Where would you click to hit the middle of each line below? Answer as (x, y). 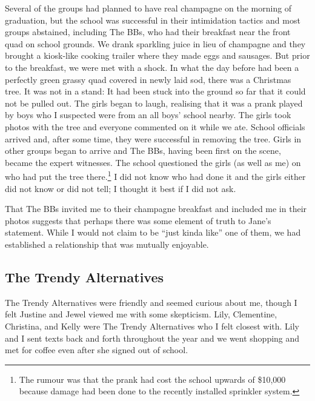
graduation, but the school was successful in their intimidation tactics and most (153, 20)
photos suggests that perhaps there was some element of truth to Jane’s (138, 220)
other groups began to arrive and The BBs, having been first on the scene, (143, 151)
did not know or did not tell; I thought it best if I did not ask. (121, 188)
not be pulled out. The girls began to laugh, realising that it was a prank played (154, 103)
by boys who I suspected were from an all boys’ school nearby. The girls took (148, 115)
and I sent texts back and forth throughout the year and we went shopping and (152, 338)
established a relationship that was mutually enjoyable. (107, 244)
